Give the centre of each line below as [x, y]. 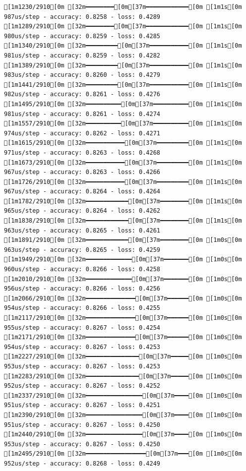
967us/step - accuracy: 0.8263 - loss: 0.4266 [82, 172]
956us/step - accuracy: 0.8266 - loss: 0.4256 [82, 289]
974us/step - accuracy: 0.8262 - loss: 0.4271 [82, 133]
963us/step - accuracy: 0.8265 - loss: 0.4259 [82, 250]
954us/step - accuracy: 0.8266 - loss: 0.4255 [82, 308]
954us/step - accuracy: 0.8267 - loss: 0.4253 [82, 347]
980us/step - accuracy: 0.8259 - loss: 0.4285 [82, 36]
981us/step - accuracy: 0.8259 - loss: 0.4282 [82, 55]
